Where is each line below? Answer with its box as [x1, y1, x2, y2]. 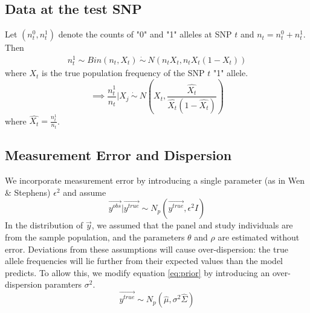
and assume [63, 186, 106, 198]
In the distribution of [5, 219, 83, 231]
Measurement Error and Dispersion [5, 146, 232, 164]
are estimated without [218, 230, 300, 243]
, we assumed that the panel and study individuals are [91, 219, 293, 231]
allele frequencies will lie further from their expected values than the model [5, 254, 283, 267]
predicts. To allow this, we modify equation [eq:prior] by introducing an [5, 266, 270, 279]
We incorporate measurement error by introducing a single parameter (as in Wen [5, 174, 305, 187]
